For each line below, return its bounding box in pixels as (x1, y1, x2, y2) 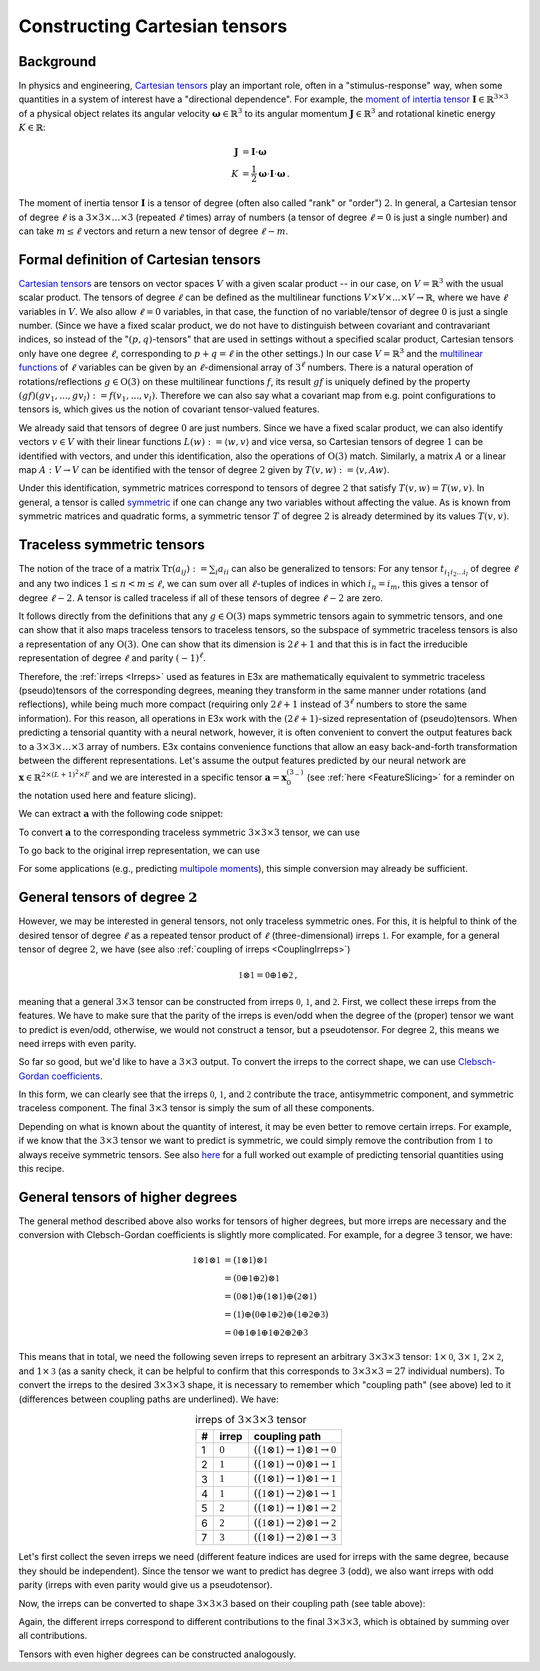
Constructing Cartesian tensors (18, 15, 288, 37)
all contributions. (18, 1630, 88, 1642)
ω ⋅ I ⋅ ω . (258, 168, 290, 179)
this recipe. (18, 1163, 65, 1175)
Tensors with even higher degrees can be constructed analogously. (18, 1648, 297, 1660)
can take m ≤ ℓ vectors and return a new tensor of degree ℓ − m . (18, 225, 289, 237)
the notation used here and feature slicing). (18, 789, 197, 801)
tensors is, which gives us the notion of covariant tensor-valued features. (18, 403, 320, 415)
